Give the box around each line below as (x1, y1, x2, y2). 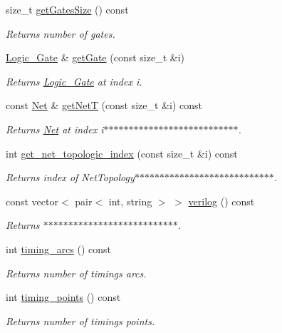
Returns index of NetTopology (6, 170, 135, 185)
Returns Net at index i (6, 121, 104, 136)
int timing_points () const (6, 290, 121, 304)
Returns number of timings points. (6, 313, 155, 328)
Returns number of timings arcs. (6, 265, 147, 280)
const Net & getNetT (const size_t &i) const (6, 98, 202, 113)
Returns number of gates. (6, 26, 115, 41)
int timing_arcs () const (6, 241, 111, 256)
